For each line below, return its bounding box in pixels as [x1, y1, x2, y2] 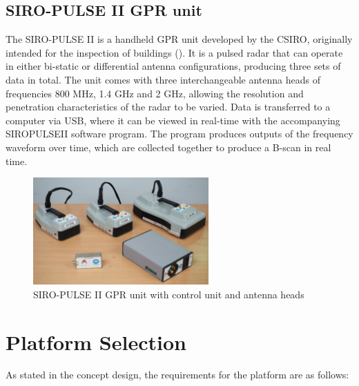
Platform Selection [6, 327, 186, 356]
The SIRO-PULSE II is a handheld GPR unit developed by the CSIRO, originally [6, 32, 353, 46]
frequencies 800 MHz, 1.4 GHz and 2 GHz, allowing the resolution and [6, 86, 304, 100]
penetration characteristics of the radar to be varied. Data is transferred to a [6, 99, 331, 114]
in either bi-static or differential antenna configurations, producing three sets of [6, 59, 341, 73]
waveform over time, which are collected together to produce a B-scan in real [6, 139, 331, 154]
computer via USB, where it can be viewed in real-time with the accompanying [6, 113, 340, 127]
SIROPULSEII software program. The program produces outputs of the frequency [6, 126, 353, 141]
